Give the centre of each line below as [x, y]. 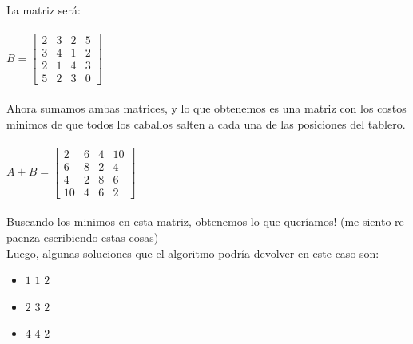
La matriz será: [44, 10]
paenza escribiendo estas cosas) [83, 237]
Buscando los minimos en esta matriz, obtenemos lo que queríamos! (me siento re [205, 221]
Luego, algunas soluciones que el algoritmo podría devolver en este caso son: [193, 253]
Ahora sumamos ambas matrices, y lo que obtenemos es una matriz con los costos [206, 107]
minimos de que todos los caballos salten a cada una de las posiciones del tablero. [206, 123]
